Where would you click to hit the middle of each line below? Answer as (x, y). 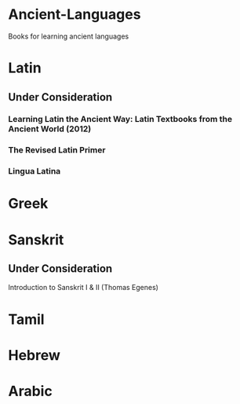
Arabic (30, 391)
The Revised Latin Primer (57, 150)
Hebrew (35, 355)
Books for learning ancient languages (69, 36)
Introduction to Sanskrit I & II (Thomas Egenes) (84, 288)
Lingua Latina (35, 171)
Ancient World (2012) (50, 129)
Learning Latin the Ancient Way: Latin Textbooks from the (120, 119)
